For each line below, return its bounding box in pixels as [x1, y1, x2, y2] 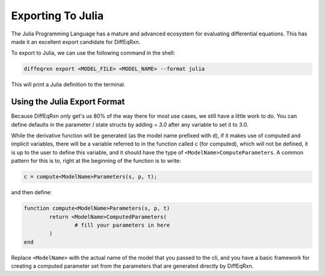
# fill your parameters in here [74, 221, 170, 228]
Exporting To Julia [11, 9, 104, 22]
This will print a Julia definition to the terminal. [11, 81, 126, 88]
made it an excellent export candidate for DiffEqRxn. [11, 38, 141, 45]
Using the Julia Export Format [11, 97, 125, 107]
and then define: [11, 189, 52, 196]
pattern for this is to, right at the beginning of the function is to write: [11, 157, 182, 165]
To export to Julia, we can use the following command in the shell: [11, 49, 176, 57]
